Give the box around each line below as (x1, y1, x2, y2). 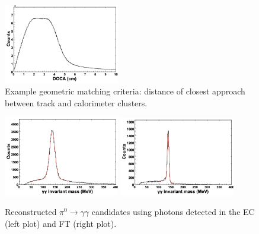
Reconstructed (5, 205, 57, 218)
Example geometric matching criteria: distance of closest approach (5, 85, 245, 97)
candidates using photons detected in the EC (91, 205, 255, 218)
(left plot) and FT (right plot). (5, 217, 117, 229)
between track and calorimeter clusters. (5, 96, 148, 109)
